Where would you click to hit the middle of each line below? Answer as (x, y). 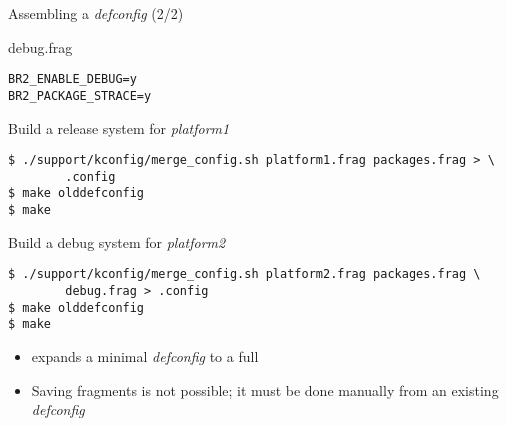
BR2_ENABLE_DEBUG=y (72, 79)
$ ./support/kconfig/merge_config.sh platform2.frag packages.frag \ (244, 274)
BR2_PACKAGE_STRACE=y (80, 95)
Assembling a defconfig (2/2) (96, 13)
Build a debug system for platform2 (117, 241)
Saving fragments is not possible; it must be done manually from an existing (265, 389)
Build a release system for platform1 (119, 127)
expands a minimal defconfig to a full (145, 355)
